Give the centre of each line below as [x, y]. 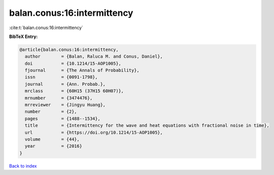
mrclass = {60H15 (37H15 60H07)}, [74, 91]
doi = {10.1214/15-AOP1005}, [73, 63]
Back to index [23, 166]
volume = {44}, [52, 139]
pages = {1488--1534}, [63, 119]
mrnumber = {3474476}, [59, 98]
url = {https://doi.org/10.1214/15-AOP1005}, [94, 132]
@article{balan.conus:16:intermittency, [69, 50]
